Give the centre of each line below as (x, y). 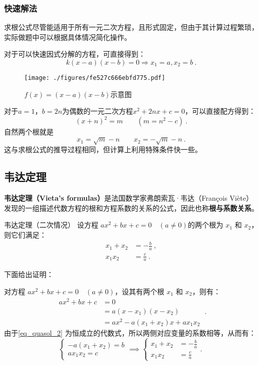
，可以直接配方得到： (220, 111)
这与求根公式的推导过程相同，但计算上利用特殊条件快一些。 (103, 149)
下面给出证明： (29, 274)
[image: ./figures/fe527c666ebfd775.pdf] (95, 78)
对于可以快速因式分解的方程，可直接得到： (75, 54)
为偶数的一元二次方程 (98, 111)
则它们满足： (25, 235)
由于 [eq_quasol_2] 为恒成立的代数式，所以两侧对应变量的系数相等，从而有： (130, 332)
